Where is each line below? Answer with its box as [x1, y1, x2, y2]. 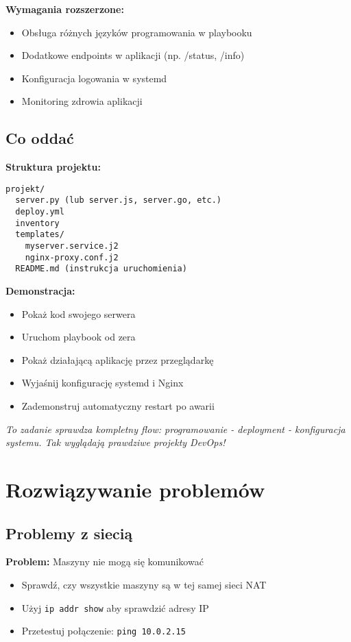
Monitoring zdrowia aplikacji [21, 94, 143, 108]
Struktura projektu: [5, 160, 101, 174]
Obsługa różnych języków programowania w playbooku [21, 25, 252, 39]
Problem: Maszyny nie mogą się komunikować [5, 554, 204, 569]
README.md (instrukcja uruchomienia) [15, 264, 187, 274]
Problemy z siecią [5, 522, 133, 543]
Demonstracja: [5, 284, 75, 298]
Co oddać [5, 127, 74, 149]
